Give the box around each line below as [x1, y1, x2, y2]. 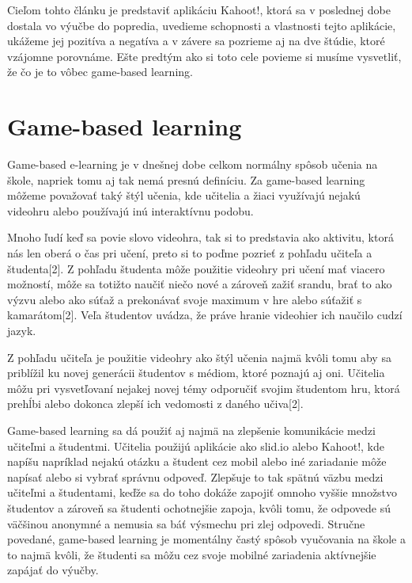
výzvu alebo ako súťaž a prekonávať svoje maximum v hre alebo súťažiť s [7, 291, 362, 307]
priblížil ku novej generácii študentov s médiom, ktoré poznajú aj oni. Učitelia [7, 364, 385, 381]
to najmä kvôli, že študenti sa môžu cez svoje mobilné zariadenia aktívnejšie [7, 546, 376, 562]
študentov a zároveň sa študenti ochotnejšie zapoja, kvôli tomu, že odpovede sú [7, 499, 391, 516]
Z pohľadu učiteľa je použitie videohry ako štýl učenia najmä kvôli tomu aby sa [7, 349, 391, 365]
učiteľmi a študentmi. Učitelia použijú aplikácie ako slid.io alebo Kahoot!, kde [7, 437, 384, 454]
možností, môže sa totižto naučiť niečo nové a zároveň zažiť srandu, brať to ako [7, 276, 392, 292]
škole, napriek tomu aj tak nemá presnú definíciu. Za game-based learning [7, 171, 365, 188]
